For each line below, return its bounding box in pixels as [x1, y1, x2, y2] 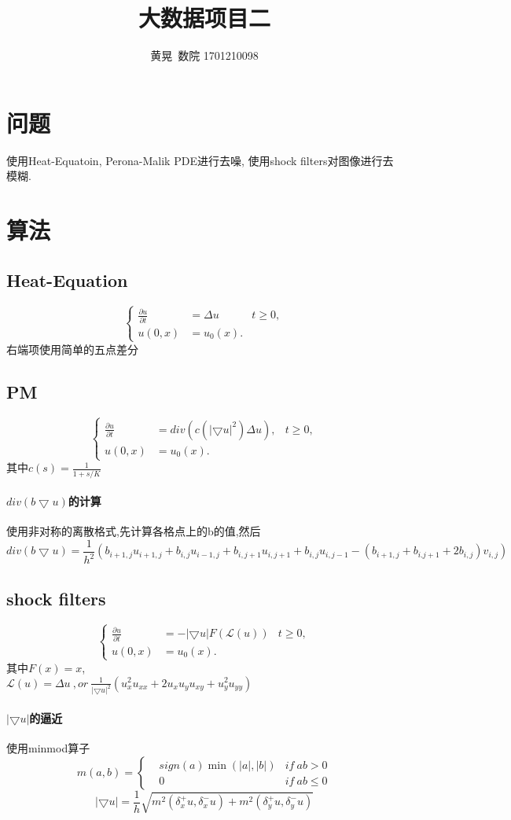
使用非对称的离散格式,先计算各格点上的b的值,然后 [6, 523, 261, 539]
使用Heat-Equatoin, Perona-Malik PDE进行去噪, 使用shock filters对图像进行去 [6, 152, 394, 168]
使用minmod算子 [6, 740, 90, 756]
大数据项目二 [138, 2, 270, 34]
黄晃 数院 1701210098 [150, 47, 259, 64]
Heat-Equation [6, 267, 128, 292]
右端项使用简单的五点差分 [6, 340, 138, 357]
